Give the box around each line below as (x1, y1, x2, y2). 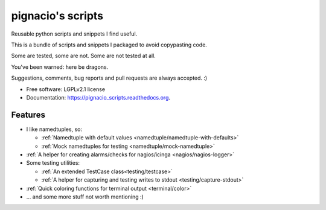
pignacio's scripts (11, 9, 104, 22)
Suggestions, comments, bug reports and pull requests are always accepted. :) (11, 74, 208, 81)
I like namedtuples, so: (26, 126, 83, 133)
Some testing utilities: (26, 159, 80, 167)
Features (11, 109, 45, 120)
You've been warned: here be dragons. (11, 63, 109, 71)
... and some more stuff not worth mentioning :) (26, 193, 144, 200)
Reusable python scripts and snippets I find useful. (11, 30, 138, 37)
